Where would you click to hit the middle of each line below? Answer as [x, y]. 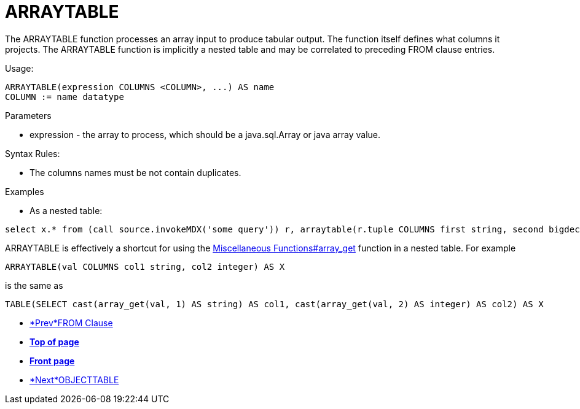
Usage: [19, 68]
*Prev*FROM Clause [71, 323]
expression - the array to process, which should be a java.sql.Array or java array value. [205, 134]
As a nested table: [66, 210]
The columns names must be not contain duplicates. [135, 172]
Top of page [54, 342]
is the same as [34, 285]
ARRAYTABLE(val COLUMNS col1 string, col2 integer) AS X [145, 266]
